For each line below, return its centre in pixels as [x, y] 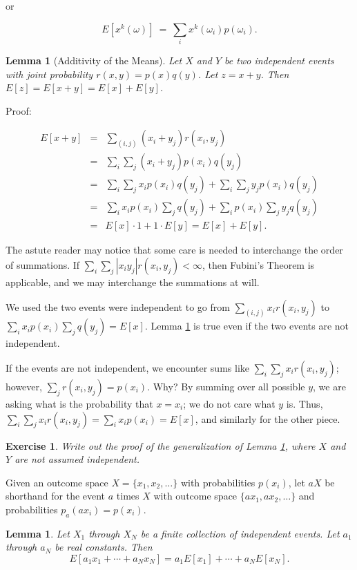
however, [24, 386]
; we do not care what [229, 403]
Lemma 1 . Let [38, 533]
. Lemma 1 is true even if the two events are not [247, 326]
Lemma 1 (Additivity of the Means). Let [94, 60]
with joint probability [49, 74]
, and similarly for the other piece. [268, 418]
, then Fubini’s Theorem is [258, 264]
